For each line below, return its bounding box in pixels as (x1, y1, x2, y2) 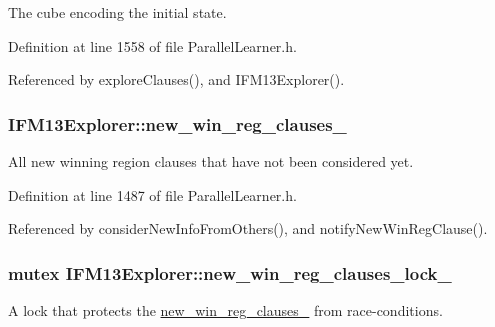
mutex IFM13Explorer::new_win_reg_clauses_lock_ (8, 260, 452, 285)
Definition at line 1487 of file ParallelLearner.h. (8, 184, 297, 205)
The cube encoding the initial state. (8, 2, 227, 22)
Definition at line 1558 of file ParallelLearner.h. (8, 35, 297, 56)
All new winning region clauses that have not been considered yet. (8, 151, 414, 171)
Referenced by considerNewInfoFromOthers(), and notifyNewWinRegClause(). (8, 218, 488, 239)
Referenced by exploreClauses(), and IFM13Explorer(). (8, 69, 345, 90)
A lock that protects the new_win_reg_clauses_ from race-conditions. (8, 300, 443, 320)
